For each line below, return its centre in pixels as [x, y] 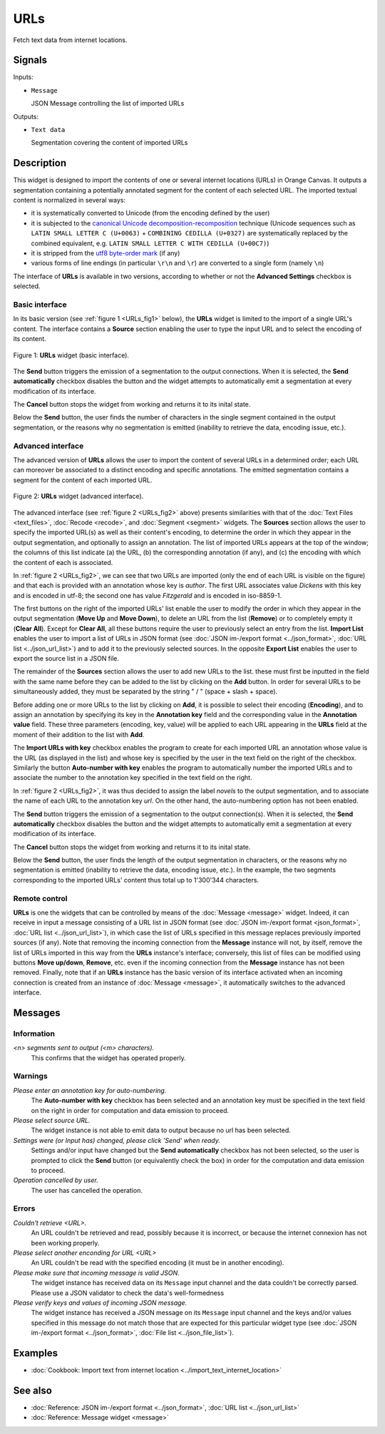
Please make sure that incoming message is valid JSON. [96, 1273]
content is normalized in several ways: [70, 200]
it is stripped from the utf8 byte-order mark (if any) [106, 253]
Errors [24, 1209]
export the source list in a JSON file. [66, 658]
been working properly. [65, 1243]
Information [34, 1033]
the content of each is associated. [63, 562]
